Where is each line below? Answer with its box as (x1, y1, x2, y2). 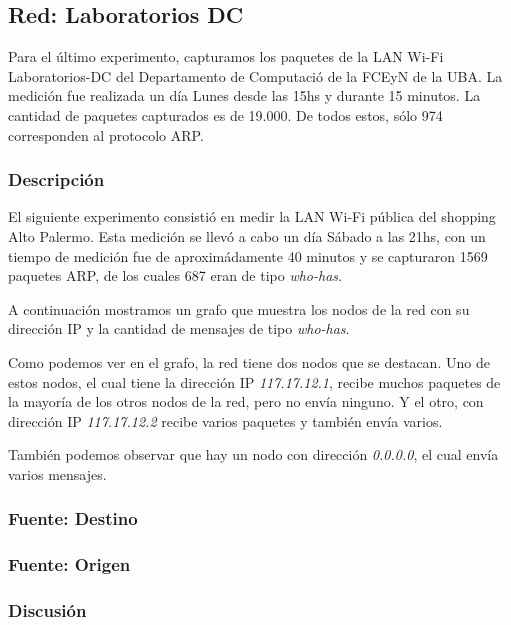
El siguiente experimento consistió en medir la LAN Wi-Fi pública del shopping (8, 206, 496, 227)
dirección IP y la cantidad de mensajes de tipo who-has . (8, 318, 350, 339)
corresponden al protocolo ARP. (8, 124, 204, 145)
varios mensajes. (8, 463, 107, 484)
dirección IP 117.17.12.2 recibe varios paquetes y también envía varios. (8, 410, 443, 431)
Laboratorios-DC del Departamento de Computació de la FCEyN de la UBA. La (8, 65, 503, 86)
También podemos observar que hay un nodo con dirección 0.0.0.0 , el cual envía (8, 444, 499, 465)
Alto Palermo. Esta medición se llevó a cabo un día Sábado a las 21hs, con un (8, 225, 486, 246)
